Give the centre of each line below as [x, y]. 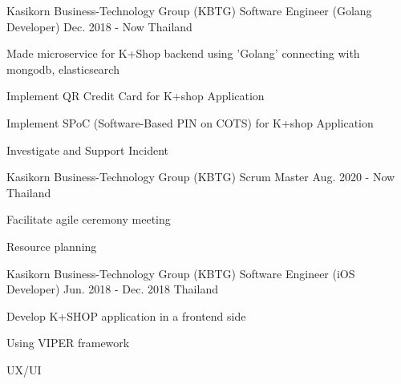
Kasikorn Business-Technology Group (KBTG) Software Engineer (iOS [181, 273]
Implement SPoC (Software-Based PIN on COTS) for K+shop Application [190, 122]
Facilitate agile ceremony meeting [89, 219]
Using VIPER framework [68, 343]
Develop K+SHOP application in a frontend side [126, 315]
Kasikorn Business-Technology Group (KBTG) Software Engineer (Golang [189, 10]
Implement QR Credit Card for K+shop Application [136, 96]
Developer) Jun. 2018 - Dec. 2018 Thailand [112, 289]
